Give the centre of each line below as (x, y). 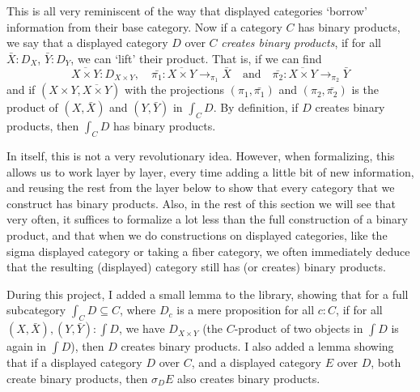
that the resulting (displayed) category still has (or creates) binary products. (196, 267)
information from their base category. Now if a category (144, 26)
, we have (142, 328)
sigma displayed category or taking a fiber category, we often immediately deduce (208, 251)
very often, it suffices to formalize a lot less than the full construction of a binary (207, 219)
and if (21, 89)
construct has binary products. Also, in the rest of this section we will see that (202, 203)
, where (138, 310)
